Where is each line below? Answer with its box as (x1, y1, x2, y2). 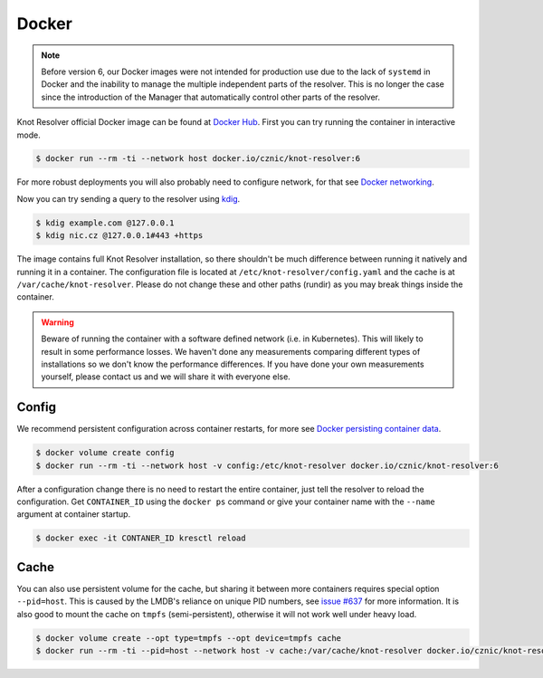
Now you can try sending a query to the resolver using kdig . (16, 193, 241, 204)
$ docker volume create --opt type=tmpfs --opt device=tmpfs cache (35, 633, 342, 643)
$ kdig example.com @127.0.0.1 (35, 217, 176, 228)
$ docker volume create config (35, 448, 176, 458)
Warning (41, 317, 74, 328)
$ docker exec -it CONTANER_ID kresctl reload (35, 533, 246, 543)
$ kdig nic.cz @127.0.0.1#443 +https (35, 231, 204, 241)
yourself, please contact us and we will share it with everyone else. (41, 371, 291, 382)
